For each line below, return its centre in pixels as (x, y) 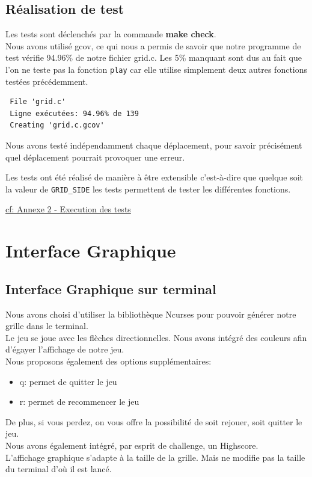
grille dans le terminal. (47, 326)
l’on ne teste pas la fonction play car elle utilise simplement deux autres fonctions (157, 69)
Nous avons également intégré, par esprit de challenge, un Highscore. (132, 445)
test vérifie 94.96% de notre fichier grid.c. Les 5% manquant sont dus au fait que (154, 57)
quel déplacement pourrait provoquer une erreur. (95, 157)
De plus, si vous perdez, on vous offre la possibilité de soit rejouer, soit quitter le (154, 421)
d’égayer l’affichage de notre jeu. (65, 349)
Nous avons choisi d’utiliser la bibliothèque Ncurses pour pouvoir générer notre (151, 314)
